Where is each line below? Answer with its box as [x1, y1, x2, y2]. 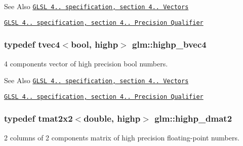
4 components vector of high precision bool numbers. [4, 58, 168, 68]
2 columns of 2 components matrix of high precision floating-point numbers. [4, 132, 239, 142]
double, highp [84, 112, 141, 125]
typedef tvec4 [4, 38, 60, 51]
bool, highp [71, 38, 118, 51]
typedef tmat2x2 [4, 112, 73, 125]
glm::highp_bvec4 [132, 38, 207, 51]
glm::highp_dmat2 [154, 112, 232, 125]
